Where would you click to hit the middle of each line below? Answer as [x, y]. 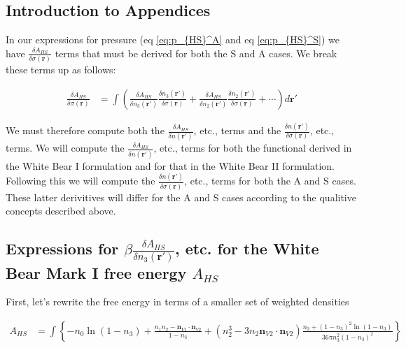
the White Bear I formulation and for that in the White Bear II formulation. [170, 165]
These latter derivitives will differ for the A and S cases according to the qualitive [181, 197]
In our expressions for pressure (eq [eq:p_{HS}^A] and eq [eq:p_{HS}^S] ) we [173, 39]
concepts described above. [61, 211]
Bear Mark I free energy [96, 272]
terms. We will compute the [65, 148]
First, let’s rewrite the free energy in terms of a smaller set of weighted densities [177, 302]
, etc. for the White [247, 248]
